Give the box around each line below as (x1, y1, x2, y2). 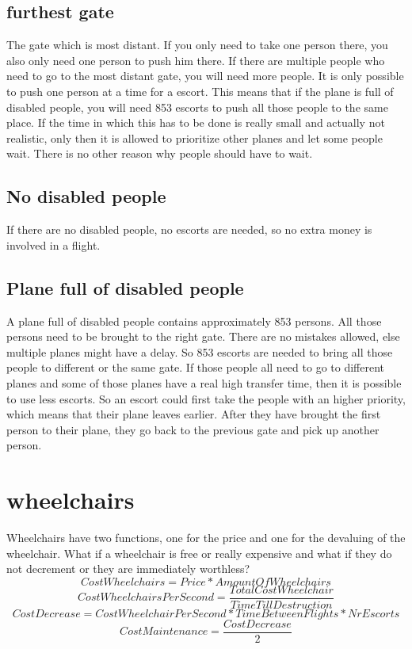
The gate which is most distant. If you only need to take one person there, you (6, 36, 388, 53)
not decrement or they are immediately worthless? (6, 560, 250, 577)
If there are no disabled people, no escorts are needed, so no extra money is (6, 221, 372, 238)
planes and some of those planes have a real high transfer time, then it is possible (6, 374, 402, 391)
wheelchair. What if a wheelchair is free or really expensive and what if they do (6, 544, 392, 561)
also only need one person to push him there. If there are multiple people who (6, 52, 385, 68)
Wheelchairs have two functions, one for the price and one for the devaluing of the (6, 529, 406, 546)
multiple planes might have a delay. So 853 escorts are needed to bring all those (6, 343, 393, 360)
